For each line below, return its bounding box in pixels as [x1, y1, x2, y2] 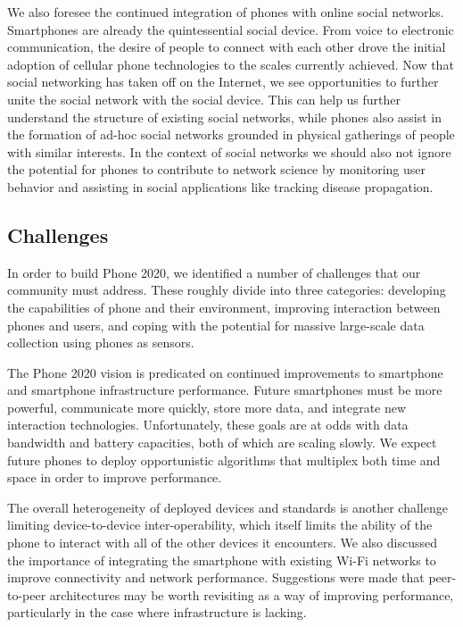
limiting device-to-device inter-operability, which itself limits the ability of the [7, 515, 433, 534]
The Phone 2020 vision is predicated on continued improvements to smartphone [7, 363, 443, 381]
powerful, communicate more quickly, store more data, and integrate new [7, 397, 407, 416]
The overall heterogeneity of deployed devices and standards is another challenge [7, 497, 448, 516]
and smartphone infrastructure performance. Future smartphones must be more [7, 380, 442, 399]
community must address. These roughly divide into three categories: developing [7, 280, 446, 299]
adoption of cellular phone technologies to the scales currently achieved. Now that [7, 54, 454, 73]
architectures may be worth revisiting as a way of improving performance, [49, 585, 454, 604]
